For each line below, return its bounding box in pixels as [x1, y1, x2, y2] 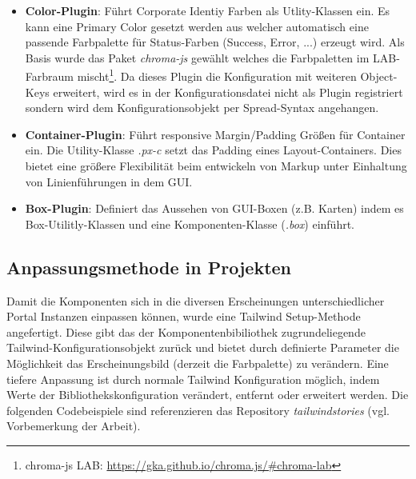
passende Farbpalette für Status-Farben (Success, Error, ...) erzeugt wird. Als [25, 34, 405, 50]
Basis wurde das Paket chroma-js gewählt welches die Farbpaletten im [25, 49, 370, 66]
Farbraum [25, 68, 74, 85]
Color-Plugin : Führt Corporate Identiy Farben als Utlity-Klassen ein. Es [25, 2, 390, 18]
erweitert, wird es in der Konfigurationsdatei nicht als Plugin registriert [53, 83, 403, 100]
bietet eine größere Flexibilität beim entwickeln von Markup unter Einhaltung [25, 158, 407, 174]
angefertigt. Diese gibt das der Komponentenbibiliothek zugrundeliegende [6, 323, 366, 340]
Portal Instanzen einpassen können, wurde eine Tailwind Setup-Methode [6, 308, 361, 325]
